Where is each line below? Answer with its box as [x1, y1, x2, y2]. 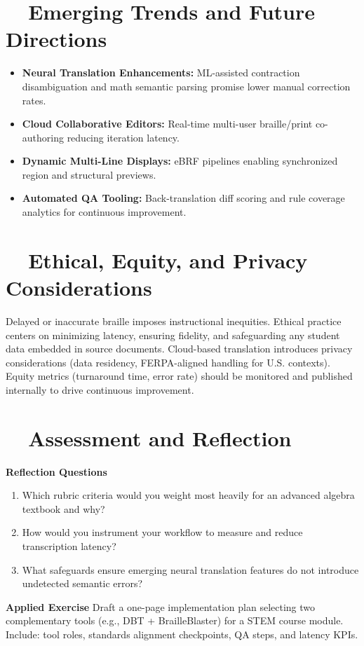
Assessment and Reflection [28, 423, 292, 452]
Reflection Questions [6, 464, 107, 479]
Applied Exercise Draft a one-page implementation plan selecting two [6, 599, 316, 614]
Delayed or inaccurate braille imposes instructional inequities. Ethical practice [6, 313, 342, 328]
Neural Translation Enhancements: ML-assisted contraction [22, 65, 300, 80]
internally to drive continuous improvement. [6, 382, 194, 397]
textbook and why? [22, 501, 105, 516]
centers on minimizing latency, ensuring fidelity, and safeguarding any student [6, 327, 340, 342]
